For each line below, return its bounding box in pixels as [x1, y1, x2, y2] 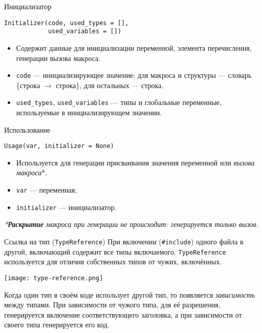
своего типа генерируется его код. [4, 319, 110, 330]
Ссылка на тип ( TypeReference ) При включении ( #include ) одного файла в [4, 236, 244, 246]
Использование [4, 124, 51, 135]
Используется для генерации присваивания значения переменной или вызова [16, 157, 255, 168]
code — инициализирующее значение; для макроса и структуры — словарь [16, 70, 252, 80]
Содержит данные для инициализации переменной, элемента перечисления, [16, 42, 252, 53]
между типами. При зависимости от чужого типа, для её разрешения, [4, 299, 221, 310]
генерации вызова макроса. [16, 52, 101, 63]
